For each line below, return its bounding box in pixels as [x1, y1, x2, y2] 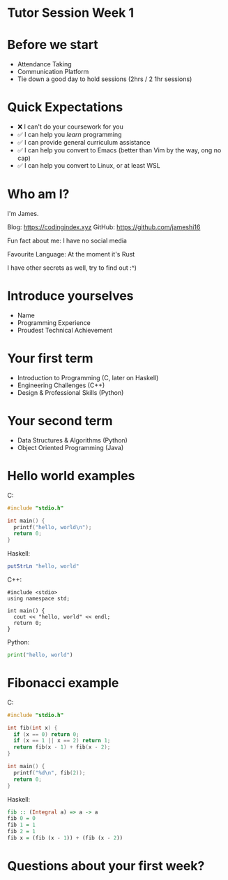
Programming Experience [17, 318, 91, 326]
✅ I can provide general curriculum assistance [17, 138, 151, 147]
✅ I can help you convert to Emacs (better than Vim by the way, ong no [17, 146, 222, 154]
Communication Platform [17, 68, 89, 76]
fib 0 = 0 [7, 815, 36, 822]
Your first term [7, 351, 93, 366]
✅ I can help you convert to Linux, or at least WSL [17, 161, 160, 170]
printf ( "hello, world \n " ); [13, 524, 92, 531]
